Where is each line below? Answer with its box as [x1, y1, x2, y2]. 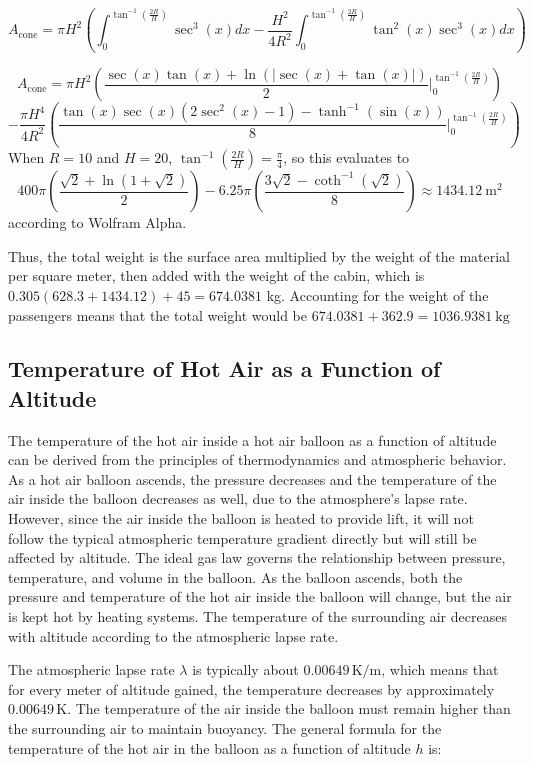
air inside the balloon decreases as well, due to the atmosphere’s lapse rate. [8, 488, 468, 509]
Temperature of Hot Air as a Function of [8, 353, 441, 384]
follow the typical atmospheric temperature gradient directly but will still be [8, 527, 477, 548]
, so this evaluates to [283, 147, 410, 168]
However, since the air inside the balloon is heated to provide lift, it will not [8, 508, 474, 529]
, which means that [381, 659, 499, 680]
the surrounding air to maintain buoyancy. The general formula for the [8, 718, 442, 738]
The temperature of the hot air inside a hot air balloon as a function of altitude [8, 429, 497, 450]
